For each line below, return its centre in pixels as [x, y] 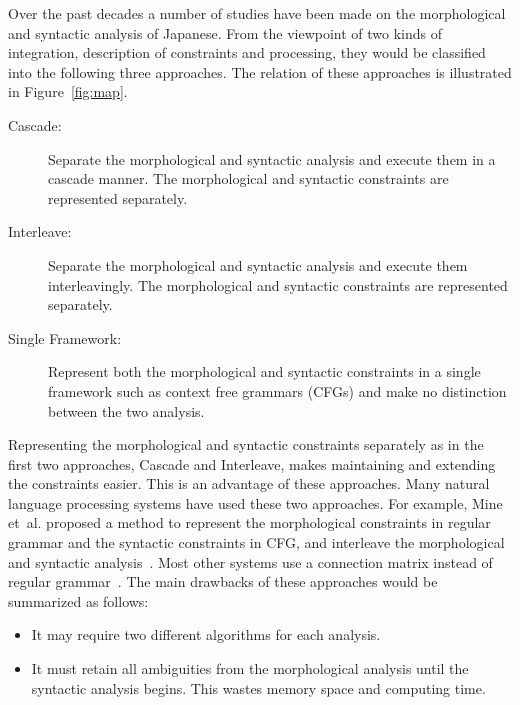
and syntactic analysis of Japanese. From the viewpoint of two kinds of [225, 32]
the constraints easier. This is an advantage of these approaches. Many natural [249, 483]
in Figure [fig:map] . [68, 91]
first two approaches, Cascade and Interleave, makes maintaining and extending [252, 463]
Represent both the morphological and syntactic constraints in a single [264, 371]
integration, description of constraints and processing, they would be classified [247, 52]
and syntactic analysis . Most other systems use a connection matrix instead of [250, 561]
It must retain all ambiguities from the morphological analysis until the [250, 668]
